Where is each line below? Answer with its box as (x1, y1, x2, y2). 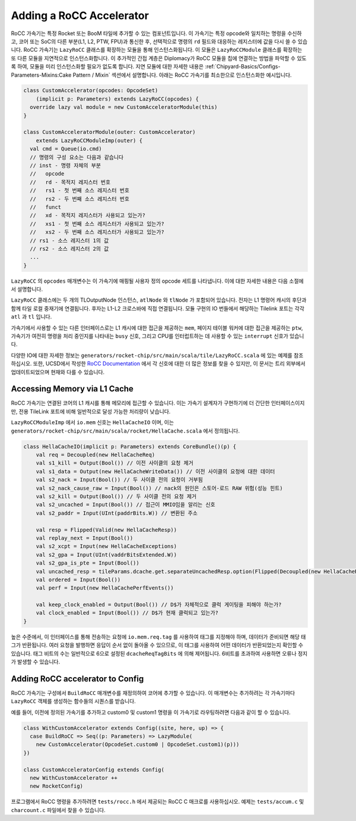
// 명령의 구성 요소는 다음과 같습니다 (30, 153, 124, 161)
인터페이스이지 (271, 399, 305, 407)
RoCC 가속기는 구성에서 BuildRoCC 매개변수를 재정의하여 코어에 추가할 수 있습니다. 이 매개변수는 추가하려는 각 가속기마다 (11, 689, 295, 696)
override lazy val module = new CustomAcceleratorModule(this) (30, 104, 218, 111)
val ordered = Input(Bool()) (36, 576, 121, 583)
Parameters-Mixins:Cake (11, 71, 72, 79)
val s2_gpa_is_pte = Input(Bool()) (36, 560, 139, 566)
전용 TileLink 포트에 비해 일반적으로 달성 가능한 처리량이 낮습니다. (18, 408, 171, 415)
